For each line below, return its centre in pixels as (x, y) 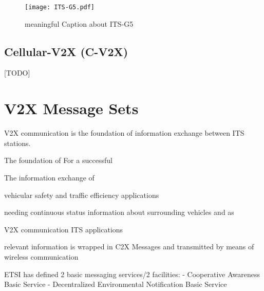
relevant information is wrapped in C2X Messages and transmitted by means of (129, 247)
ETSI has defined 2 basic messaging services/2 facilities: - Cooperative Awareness (132, 274)
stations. (17, 143)
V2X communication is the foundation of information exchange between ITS (124, 133)
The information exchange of (49, 177)
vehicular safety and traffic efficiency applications (82, 195)
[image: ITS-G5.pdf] (60, 7)
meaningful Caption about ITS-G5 (79, 23)
